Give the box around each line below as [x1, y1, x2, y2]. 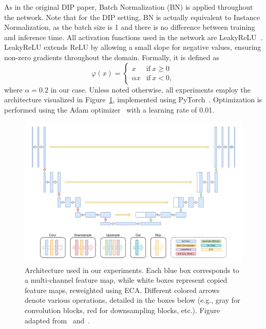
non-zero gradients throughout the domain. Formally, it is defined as [4, 51, 219, 62]
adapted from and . [25, 315, 90, 325]
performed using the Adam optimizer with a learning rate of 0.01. [4, 104, 215, 115]
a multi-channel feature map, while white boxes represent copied [25, 275, 227, 285]
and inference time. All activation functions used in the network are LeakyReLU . [4, 31, 262, 42]
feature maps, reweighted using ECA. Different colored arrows [25, 284, 220, 295]
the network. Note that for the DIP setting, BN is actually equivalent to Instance [4, 11, 260, 22]
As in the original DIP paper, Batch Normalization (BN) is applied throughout [4, 2, 253, 12]
